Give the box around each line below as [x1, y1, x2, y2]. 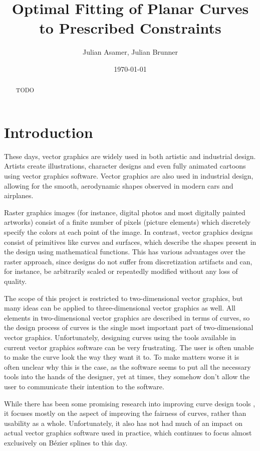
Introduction [4, 121, 93, 142]
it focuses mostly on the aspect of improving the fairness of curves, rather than [4, 408, 246, 418]
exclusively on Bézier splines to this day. [4, 437, 128, 447]
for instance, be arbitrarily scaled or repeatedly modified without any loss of [4, 266, 238, 276]
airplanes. [4, 190, 34, 201]
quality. [4, 276, 27, 286]
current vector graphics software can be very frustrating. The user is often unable [4, 342, 254, 352]
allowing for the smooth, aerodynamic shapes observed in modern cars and [4, 180, 233, 191]
